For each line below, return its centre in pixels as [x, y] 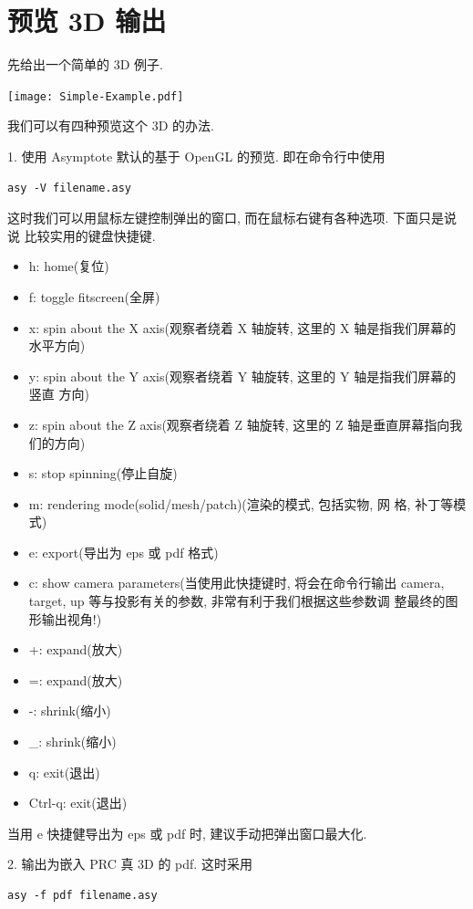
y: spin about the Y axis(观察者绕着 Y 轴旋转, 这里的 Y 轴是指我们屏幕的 [242, 376]
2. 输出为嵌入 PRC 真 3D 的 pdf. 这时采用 [130, 864]
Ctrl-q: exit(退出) [78, 803]
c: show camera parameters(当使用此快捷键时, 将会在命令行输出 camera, [236, 583]
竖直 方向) [59, 394]
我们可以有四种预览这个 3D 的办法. [111, 125]
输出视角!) [72, 618]
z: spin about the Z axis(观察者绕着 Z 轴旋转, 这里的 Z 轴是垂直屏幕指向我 [246, 424]
